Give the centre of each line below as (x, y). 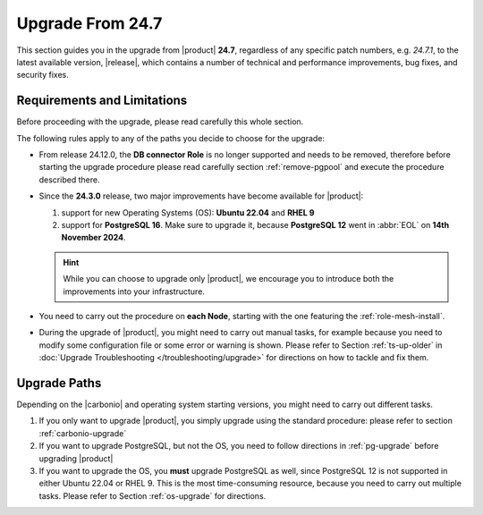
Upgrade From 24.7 (89, 23)
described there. (69, 180)
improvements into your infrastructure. (134, 291)
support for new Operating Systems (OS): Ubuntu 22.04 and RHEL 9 (188, 212)
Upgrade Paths (59, 383)
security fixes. (42, 75)
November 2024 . (93, 238)
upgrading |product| (76, 458)
